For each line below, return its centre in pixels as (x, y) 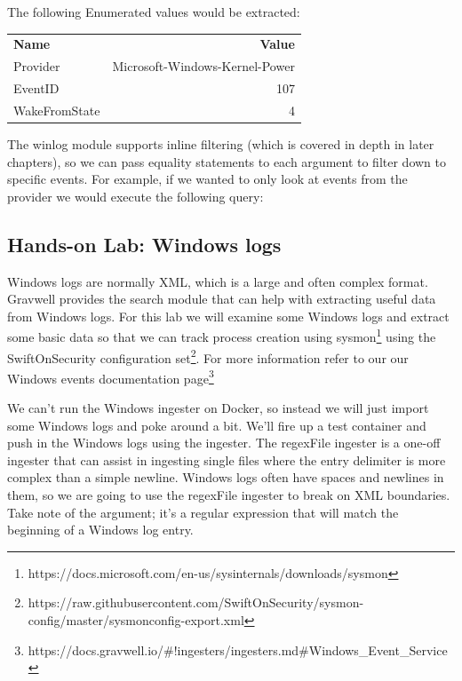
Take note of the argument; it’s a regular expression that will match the (203, 512)
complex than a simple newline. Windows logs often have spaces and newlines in (226, 477)
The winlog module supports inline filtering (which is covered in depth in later (221, 143)
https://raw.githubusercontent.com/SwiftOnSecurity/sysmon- (196, 602)
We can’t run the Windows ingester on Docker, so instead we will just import (218, 408)
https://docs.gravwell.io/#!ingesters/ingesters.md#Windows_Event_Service (238, 649)
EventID (36, 88)
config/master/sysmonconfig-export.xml (136, 620)
